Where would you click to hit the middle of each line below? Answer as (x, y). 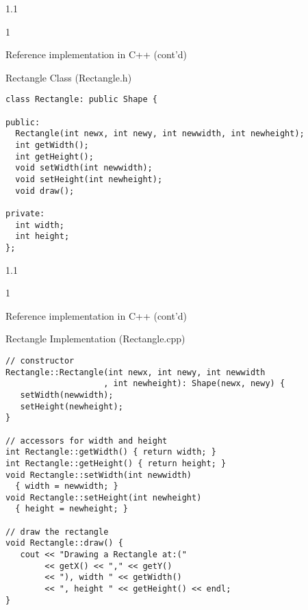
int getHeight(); (54, 156)
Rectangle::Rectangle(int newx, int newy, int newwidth (136, 372)
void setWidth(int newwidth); (84, 168)
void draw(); (45, 191)
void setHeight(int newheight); (89, 179)
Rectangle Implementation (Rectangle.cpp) (95, 339)
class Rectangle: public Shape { (81, 100)
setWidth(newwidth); (67, 395)
